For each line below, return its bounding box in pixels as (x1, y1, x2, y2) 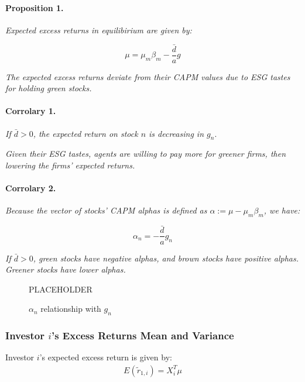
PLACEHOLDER (29, 283, 92, 295)
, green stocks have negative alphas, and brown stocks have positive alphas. (33, 252, 299, 264)
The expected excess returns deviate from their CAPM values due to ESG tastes (5, 70, 290, 82)
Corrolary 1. (5, 105, 56, 117)
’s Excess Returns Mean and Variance (51, 328, 234, 343)
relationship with (40, 302, 101, 315)
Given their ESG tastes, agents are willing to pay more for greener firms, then (5, 147, 286, 160)
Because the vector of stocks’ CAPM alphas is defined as (5, 204, 207, 216)
